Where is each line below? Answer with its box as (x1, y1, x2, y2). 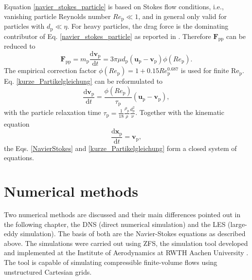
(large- (228, 219, 247, 229)
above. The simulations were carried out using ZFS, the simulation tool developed (4, 238, 248, 248)
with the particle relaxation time (4, 107, 101, 117)
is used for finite (180, 65, 229, 75)
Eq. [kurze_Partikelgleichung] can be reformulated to (4, 76, 163, 86)
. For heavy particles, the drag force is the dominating (67, 21, 229, 31)
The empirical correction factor (4, 65, 97, 75)
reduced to (4, 41, 36, 51)
